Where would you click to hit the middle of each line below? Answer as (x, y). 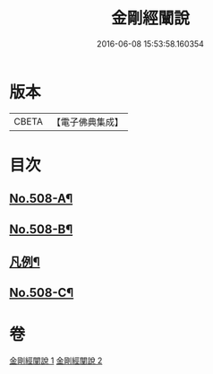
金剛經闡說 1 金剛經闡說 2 (56, 361)
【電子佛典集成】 (87, 122)
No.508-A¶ (41, 199)
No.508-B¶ (41, 229)
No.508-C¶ (42, 293)
